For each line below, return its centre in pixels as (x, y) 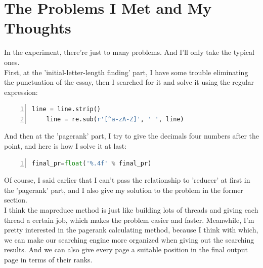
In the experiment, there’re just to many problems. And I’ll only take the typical (129, 52)
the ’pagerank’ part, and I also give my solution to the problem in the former (124, 190)
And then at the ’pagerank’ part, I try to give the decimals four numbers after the (132, 136)
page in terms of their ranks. (48, 259)
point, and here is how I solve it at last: (65, 146)
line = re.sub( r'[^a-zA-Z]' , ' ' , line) (115, 119)
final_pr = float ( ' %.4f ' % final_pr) (92, 163)
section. (16, 200)
